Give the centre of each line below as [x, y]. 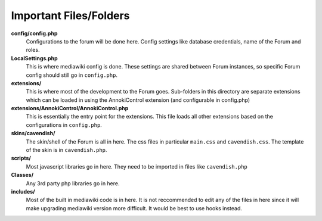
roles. [33, 50]
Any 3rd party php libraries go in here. [73, 183]
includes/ [23, 191]
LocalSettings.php [34, 58]
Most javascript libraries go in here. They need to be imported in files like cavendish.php [137, 166]
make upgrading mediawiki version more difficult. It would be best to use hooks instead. [134, 208]
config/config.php [34, 33]
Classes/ [22, 175]
